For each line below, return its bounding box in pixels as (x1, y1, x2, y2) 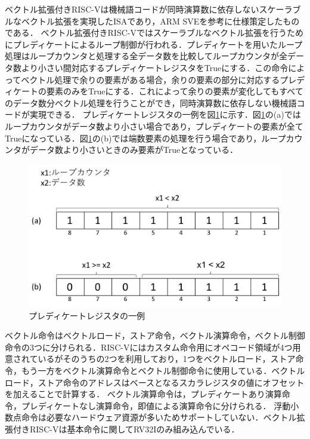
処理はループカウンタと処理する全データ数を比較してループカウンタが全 (5, 50, 287, 62)
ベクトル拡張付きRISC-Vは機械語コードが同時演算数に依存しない (5, 3, 259, 15)
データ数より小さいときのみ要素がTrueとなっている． (29, 143, 238, 156)
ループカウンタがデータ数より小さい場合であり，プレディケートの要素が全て (5, 119, 303, 132)
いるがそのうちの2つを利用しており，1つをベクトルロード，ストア (38, 352, 296, 365)
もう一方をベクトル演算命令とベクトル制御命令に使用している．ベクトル (21, 364, 305, 377)
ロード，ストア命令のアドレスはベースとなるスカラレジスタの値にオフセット (5, 376, 305, 388)
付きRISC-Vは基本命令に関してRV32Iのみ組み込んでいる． (13, 422, 240, 435)
